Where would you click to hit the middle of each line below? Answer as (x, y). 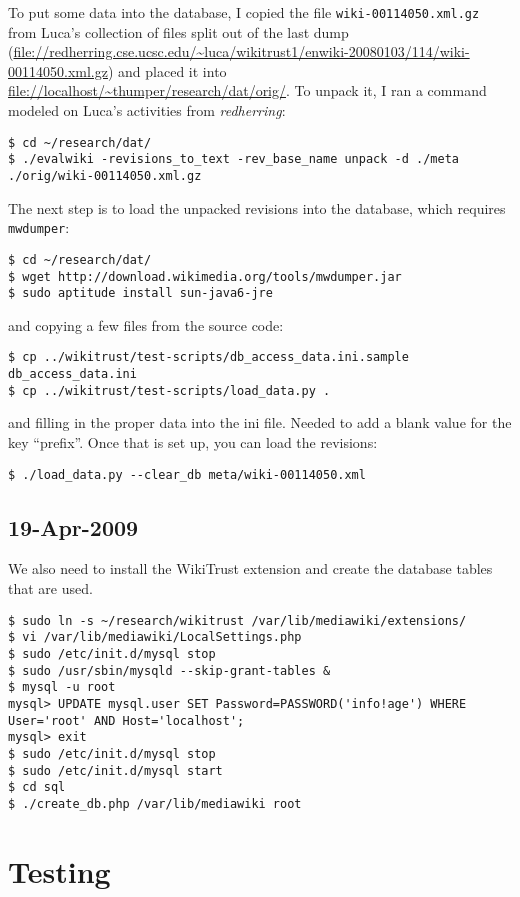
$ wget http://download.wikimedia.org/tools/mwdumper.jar (205, 276)
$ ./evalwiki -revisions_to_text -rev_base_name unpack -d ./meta (234, 159)
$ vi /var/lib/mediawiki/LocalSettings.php (155, 637)
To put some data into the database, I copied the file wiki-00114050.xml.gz (244, 12)
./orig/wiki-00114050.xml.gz (105, 175)
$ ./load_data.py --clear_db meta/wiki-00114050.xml (187, 474)
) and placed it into (167, 70)
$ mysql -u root (62, 687)
